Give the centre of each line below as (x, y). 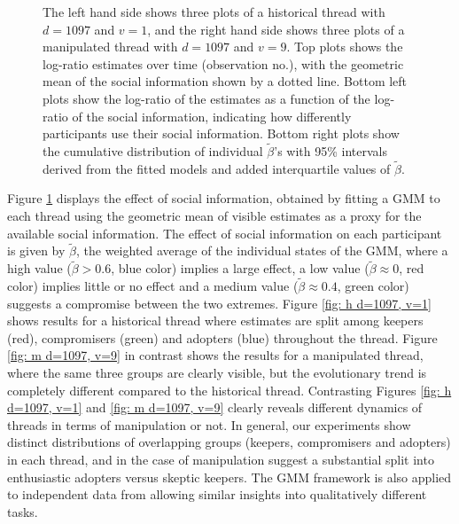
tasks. (23, 511)
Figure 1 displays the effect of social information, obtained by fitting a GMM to (224, 198)
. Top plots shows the (345, 47)
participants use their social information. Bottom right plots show (221, 133)
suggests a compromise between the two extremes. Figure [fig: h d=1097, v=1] (219, 303)
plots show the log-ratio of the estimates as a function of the (206, 98)
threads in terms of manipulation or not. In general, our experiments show (209, 424)
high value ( (39, 268)
